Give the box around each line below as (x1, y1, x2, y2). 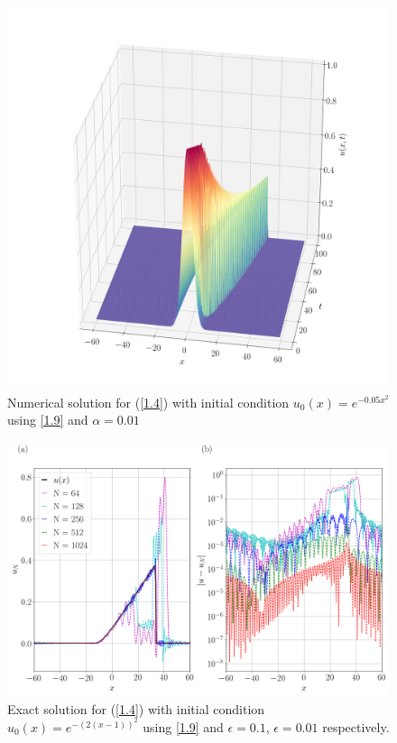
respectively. (322, 717, 390, 736)
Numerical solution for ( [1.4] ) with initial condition (7, 392, 290, 411)
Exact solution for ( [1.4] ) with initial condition (7, 699, 265, 718)
